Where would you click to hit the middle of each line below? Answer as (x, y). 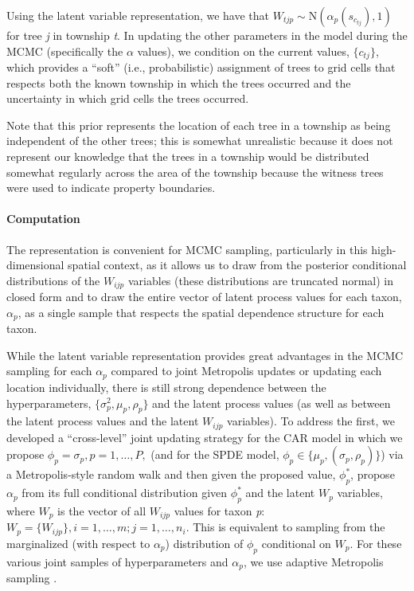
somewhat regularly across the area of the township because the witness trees (195, 172)
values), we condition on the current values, (243, 51)
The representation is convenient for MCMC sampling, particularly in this (187, 249)
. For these (376, 543)
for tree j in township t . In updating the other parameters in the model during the (207, 35)
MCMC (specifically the (65, 51)
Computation (43, 219)
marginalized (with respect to (78, 543)
